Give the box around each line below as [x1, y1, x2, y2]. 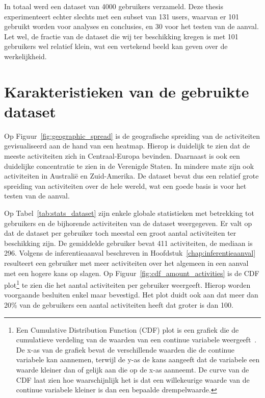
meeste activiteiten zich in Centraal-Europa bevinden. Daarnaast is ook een [4, 151, 240, 161]
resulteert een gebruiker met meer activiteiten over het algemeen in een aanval [4, 258, 249, 268]
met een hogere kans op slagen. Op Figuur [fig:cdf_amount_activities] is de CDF [4, 267, 259, 278]
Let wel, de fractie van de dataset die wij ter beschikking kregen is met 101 [4, 31, 238, 41]
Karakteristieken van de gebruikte [4, 81, 249, 102]
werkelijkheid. [4, 51, 47, 61]
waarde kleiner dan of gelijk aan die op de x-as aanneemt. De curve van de [16, 364, 249, 375]
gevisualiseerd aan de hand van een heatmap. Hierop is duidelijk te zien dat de [4, 140, 250, 151]
